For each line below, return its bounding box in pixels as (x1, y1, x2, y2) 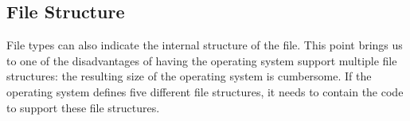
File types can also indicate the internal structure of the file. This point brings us (6, 37, 403, 53)
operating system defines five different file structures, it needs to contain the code (6, 83, 404, 100)
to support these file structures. (6, 99, 160, 115)
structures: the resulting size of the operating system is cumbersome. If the (6, 68, 372, 84)
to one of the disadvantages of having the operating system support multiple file (6, 52, 397, 68)
